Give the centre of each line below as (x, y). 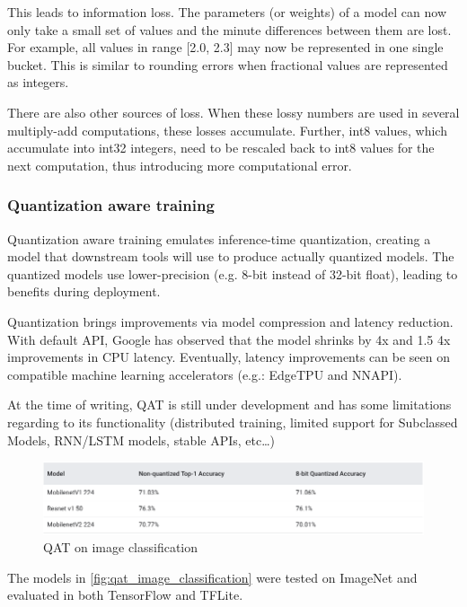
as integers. (38, 82)
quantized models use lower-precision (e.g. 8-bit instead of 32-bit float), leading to (233, 273)
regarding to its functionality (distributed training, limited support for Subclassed (233, 422)
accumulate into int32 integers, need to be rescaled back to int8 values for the (221, 148)
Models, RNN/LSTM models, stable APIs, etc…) (141, 440)
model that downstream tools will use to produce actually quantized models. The (231, 256)
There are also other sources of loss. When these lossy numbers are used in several (233, 112)
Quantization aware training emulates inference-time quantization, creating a (219, 238)
